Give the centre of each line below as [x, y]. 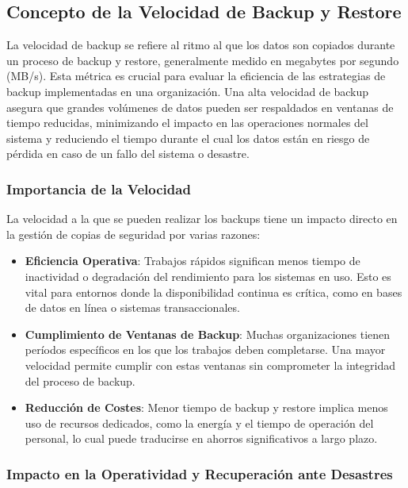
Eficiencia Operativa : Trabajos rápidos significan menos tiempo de [193, 261]
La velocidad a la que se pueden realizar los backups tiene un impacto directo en [202, 219]
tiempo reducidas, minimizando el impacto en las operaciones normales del [187, 123]
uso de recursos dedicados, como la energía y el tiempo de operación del [199, 423]
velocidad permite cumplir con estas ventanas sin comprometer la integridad [210, 365]
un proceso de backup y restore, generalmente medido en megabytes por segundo [203, 60]
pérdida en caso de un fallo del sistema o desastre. [128, 154]
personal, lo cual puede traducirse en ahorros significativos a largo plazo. [201, 438]
